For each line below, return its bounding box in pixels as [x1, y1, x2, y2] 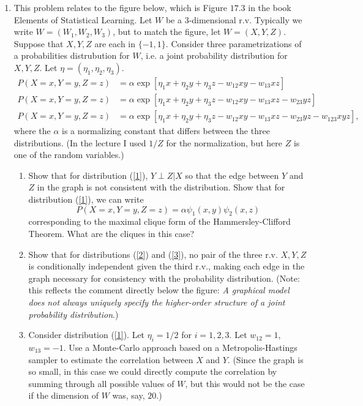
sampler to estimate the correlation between [28, 353, 193, 366]
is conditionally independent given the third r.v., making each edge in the [28, 260, 305, 273]
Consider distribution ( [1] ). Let [28, 328, 145, 341]
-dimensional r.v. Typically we [189, 13, 302, 26]
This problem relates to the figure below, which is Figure [13, 1, 228, 13]
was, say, [112, 389, 145, 402]
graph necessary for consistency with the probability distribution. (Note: [28, 271, 300, 284]
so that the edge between [185, 168, 279, 181]
